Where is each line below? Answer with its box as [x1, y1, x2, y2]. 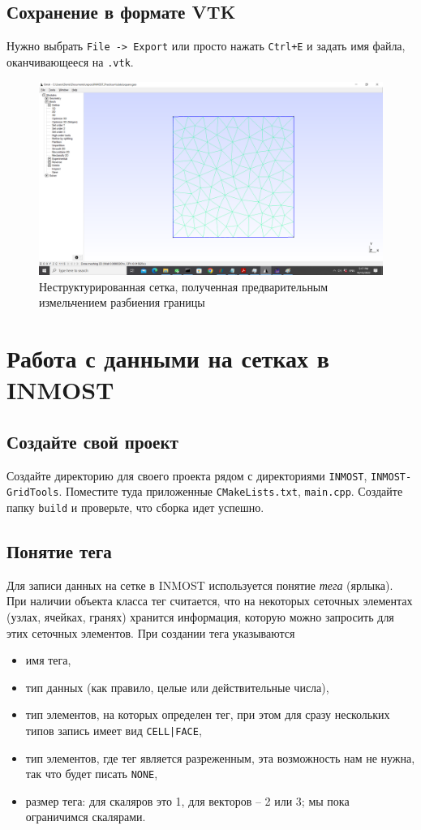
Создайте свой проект [6, 428, 178, 454]
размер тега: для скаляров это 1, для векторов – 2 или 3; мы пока [25, 792, 350, 809]
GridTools [6, 487, 59, 499]
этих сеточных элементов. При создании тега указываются [6, 624, 295, 641]
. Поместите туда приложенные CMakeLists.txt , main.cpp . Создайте [58, 483, 403, 500]
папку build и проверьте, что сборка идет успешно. [6, 498, 264, 515]
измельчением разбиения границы [39, 294, 205, 311]
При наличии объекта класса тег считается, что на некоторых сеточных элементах [6, 592, 413, 609]
